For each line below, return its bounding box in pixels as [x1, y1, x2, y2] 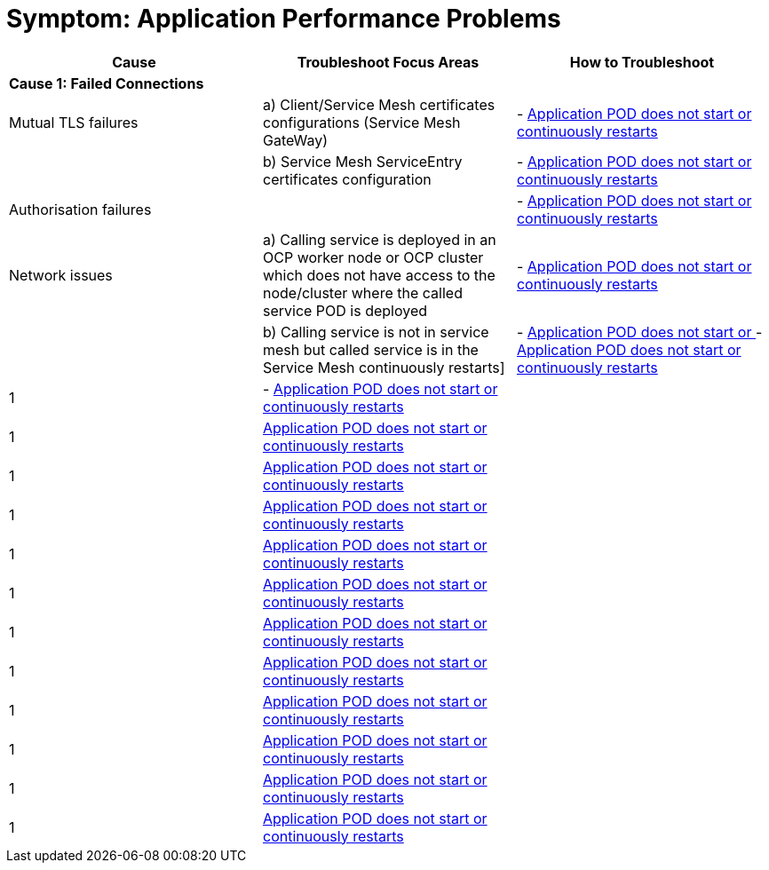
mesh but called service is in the [262, 340, 479, 359]
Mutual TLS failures [9, 113, 139, 131]
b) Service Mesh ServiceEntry [262, 152, 463, 170]
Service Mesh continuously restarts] [262, 358, 505, 376]
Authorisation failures [9, 200, 152, 218]
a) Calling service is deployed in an [262, 230, 496, 249]
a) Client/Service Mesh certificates [262, 95, 495, 114]
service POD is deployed [262, 301, 428, 320]
